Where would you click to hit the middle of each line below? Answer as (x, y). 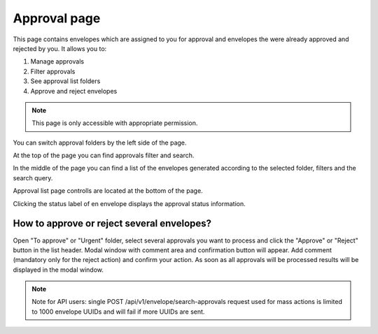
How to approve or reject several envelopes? (112, 224)
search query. (33, 177)
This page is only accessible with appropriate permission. (115, 123)
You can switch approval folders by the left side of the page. (100, 143)
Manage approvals (57, 61)
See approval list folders (65, 81)
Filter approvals (53, 71)
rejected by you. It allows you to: (60, 48)
